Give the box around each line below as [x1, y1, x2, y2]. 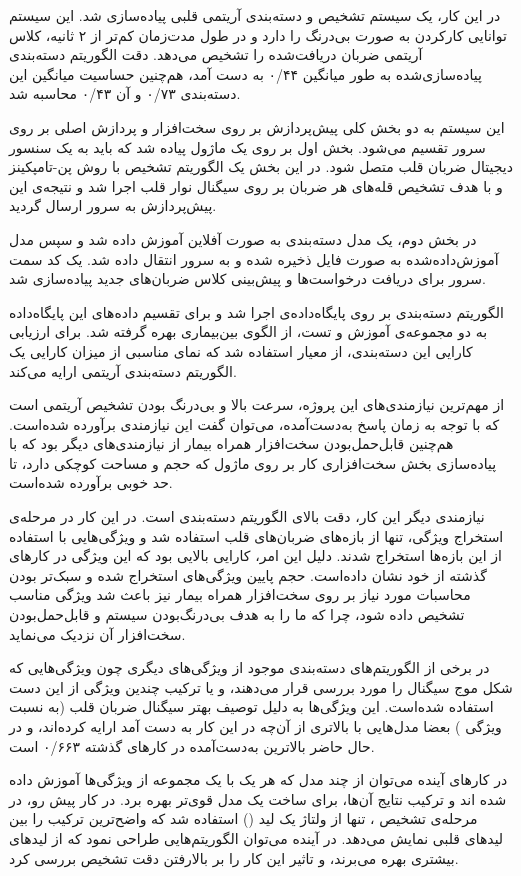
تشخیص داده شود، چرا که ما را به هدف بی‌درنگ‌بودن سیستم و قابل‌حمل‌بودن [9, 604, 465, 625]
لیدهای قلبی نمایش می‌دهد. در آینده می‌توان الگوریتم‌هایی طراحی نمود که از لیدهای [9, 827, 504, 848]
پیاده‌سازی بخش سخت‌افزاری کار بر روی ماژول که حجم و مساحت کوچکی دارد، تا [9, 452, 497, 473]
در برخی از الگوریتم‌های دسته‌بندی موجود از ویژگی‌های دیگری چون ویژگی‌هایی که [9, 657, 490, 678]
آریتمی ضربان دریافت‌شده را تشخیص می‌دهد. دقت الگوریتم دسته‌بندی [9, 44, 423, 65]
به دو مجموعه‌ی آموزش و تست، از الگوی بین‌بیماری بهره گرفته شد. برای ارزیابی [9, 321, 488, 342]
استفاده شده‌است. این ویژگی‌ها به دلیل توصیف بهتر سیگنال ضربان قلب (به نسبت [9, 696, 494, 717]
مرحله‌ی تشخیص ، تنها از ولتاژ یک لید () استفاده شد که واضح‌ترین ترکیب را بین [9, 808, 478, 829]
